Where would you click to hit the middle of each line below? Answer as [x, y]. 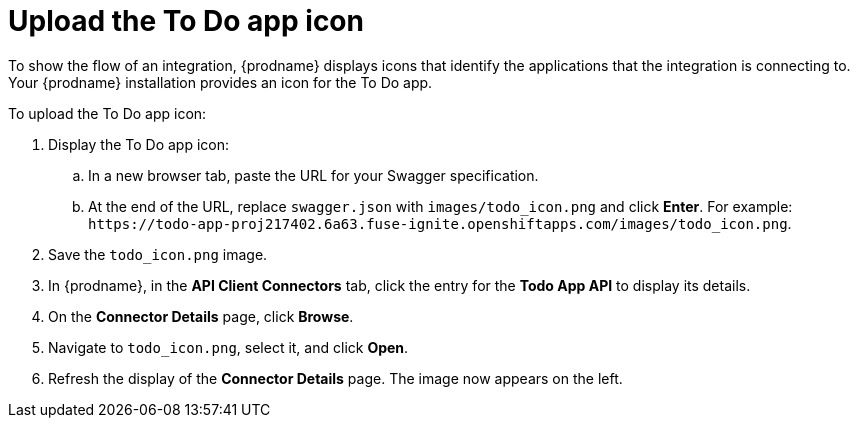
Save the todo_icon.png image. [158, 254]
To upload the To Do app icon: [107, 113]
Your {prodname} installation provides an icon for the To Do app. [220, 82]
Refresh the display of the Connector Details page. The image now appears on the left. [335, 378]
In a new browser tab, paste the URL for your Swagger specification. [313, 175]
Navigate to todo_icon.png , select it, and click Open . [228, 347]
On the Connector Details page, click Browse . [201, 316]
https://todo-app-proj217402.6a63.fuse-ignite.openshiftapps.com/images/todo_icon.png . [440, 223]
